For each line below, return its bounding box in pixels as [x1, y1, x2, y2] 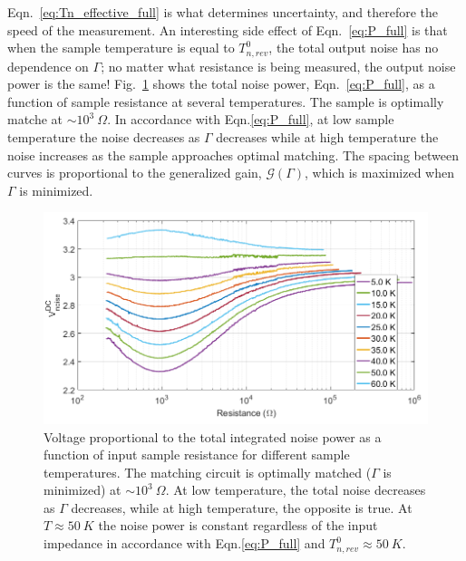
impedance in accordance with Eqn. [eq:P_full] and [44, 534, 325, 553]
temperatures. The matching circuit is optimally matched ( [44, 462, 372, 481]
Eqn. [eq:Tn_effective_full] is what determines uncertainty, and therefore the [7, 3, 438, 21]
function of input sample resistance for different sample [44, 445, 350, 464]
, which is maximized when [305, 163, 455, 182]
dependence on [7, 56, 89, 75]
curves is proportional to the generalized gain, [7, 163, 262, 182]
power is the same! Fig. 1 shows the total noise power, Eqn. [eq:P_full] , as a [7, 74, 435, 93]
